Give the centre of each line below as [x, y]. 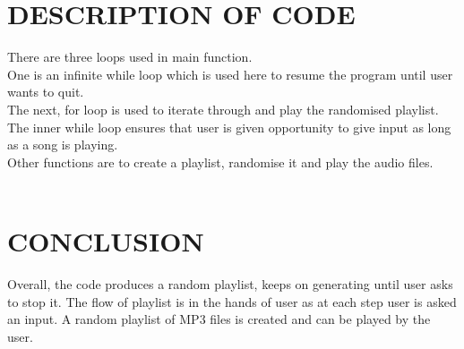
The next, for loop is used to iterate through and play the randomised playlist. [223, 109]
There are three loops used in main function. [130, 57]
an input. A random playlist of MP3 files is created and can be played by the [219, 319]
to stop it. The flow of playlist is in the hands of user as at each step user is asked [232, 301]
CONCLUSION [106, 241]
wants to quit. [46, 92]
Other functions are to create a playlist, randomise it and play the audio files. [220, 162]
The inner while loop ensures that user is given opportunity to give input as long [229, 127]
